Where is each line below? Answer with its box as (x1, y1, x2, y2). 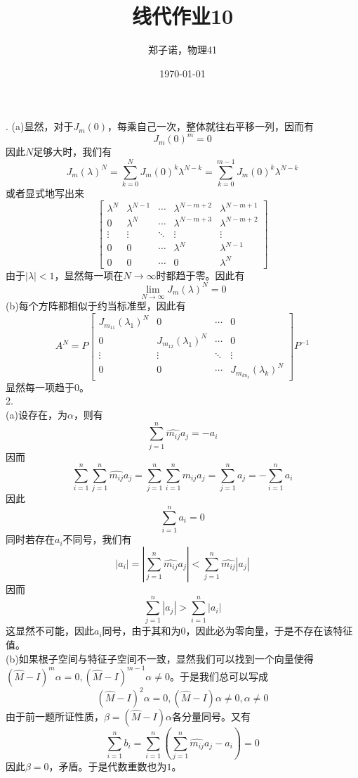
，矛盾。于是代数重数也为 (48, 758, 167, 773)
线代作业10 (131, 1, 234, 30)
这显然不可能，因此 (6, 623, 94, 638)
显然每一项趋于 (6, 379, 74, 394)
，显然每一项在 (54, 267, 124, 282)
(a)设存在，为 (6, 407, 67, 421)
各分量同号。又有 (171, 709, 251, 724)
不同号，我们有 (62, 532, 132, 547)
